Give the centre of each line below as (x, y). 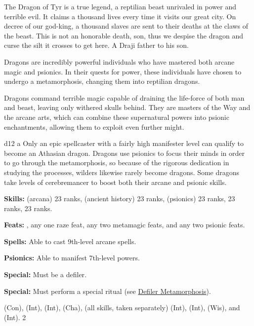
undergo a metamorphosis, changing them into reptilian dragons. (102, 81)
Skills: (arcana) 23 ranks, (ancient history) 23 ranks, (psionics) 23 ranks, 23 (120, 199)
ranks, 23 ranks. (28, 208)
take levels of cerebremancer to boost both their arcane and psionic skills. (115, 182)
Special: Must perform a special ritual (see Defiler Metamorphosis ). (107, 291)
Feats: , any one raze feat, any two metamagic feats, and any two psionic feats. (125, 225)
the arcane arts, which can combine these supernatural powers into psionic (117, 117)
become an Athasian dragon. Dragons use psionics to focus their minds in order (125, 153)
